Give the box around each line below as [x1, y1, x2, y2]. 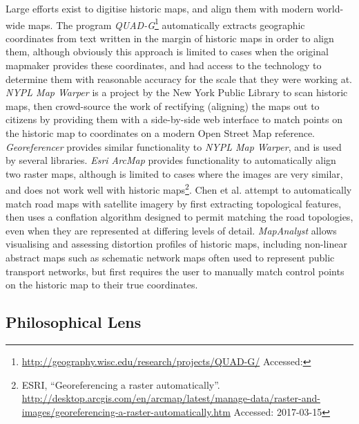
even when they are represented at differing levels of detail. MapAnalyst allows [6, 223, 337, 237]
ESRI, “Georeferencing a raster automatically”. [21, 377, 220, 391]
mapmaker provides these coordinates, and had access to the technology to [6, 58, 322, 73]
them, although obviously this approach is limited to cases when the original [6, 44, 329, 59]
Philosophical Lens [6, 311, 142, 333]
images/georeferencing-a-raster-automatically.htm [21, 404, 231, 418]
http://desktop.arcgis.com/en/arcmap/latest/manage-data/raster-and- [21, 391, 320, 405]
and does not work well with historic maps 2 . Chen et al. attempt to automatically [6, 181, 352, 197]
